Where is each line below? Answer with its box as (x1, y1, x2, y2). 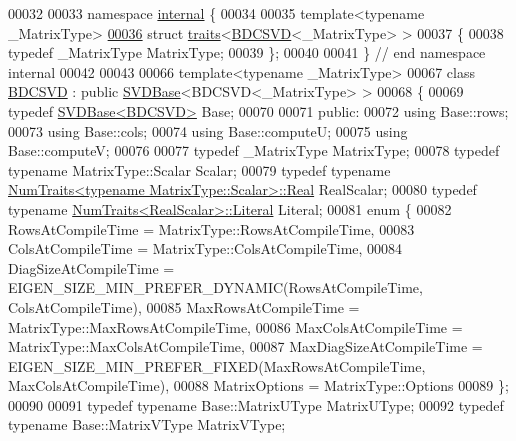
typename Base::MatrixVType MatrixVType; (8, 414, 286, 435)
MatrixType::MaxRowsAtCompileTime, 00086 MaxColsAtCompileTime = (8, 316, 463, 337)
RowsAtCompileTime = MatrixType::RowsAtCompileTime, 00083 (8, 218, 415, 239)
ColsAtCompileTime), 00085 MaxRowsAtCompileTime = (8, 296, 360, 317)
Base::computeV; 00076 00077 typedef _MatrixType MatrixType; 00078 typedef (8, 140, 500, 161)
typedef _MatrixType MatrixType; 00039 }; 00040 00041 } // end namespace (8, 42, 486, 63)
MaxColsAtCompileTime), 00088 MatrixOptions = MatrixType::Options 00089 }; (8, 375, 509, 396)
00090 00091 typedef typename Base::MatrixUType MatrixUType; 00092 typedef (8, 394, 504, 415)
